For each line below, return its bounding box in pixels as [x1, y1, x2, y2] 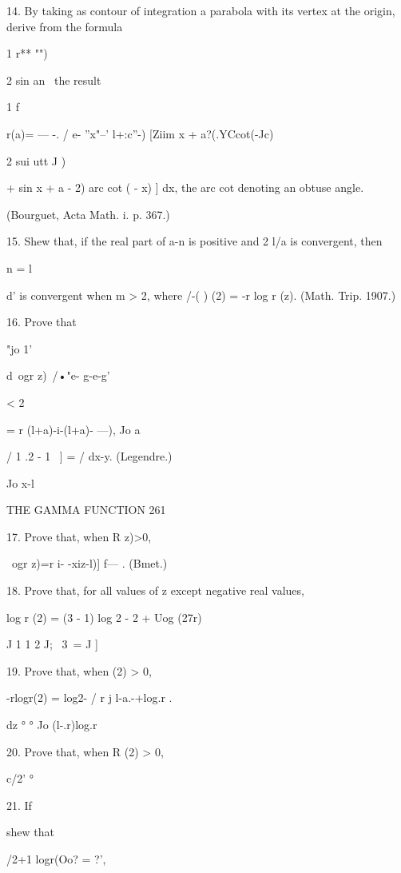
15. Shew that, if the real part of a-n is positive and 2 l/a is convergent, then [6, 233, 383, 249]
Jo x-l [6, 474, 34, 491]
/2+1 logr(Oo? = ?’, [6, 851, 106, 867]
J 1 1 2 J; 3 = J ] [6, 636, 98, 652]
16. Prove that [6, 313, 77, 330]
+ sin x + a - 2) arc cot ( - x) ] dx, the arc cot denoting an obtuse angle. [6, 179, 364, 196]
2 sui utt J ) [6, 152, 66, 169]
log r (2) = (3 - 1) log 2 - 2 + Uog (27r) [6, 608, 202, 625]
